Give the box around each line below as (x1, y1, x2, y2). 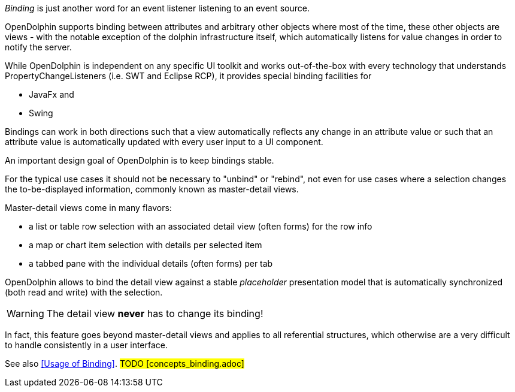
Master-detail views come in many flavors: (5, 203, 172, 213)
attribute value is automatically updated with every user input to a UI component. (5, 137, 323, 147)
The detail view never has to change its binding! (46, 307, 263, 319)
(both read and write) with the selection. (5, 287, 163, 297)
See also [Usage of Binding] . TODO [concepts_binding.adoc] (5, 358, 244, 369)
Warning (7, 307, 44, 319)
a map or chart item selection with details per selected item (29, 240, 262, 250)
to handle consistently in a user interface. (5, 340, 168, 350)
